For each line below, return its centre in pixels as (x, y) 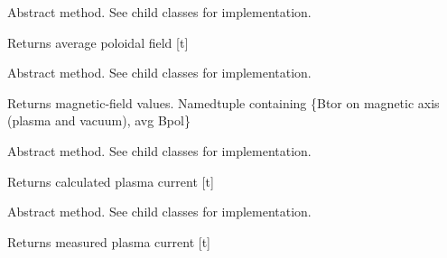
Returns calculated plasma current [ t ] (111, 181)
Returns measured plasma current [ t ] (109, 241)
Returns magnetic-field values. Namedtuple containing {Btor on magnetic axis (223, 102)
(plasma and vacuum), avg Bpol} (99, 120)
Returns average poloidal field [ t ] (98, 42)
